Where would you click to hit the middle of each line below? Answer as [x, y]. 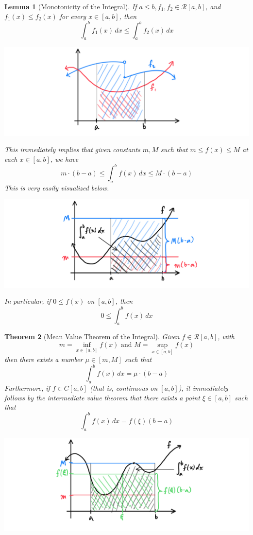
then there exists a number [44, 359]
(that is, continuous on [124, 388]
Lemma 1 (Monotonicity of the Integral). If [71, 6]
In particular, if [28, 301]
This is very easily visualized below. [57, 187]
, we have [64, 159]
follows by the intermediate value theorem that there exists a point [102, 397]
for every [73, 16]
